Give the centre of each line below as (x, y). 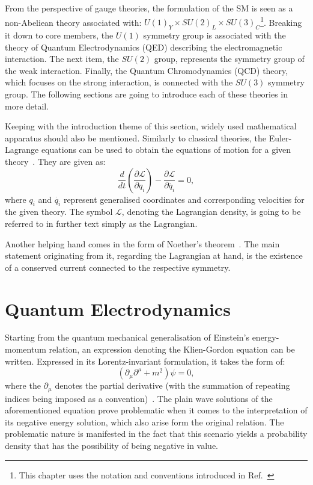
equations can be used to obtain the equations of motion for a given (166, 150)
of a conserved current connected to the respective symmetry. (118, 267)
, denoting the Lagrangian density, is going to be (211, 212)
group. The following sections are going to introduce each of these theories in (147, 94)
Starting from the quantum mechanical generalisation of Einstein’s (127, 337)
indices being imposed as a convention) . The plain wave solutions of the (139, 398)
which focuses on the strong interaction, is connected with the (119, 82)
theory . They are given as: (55, 161)
